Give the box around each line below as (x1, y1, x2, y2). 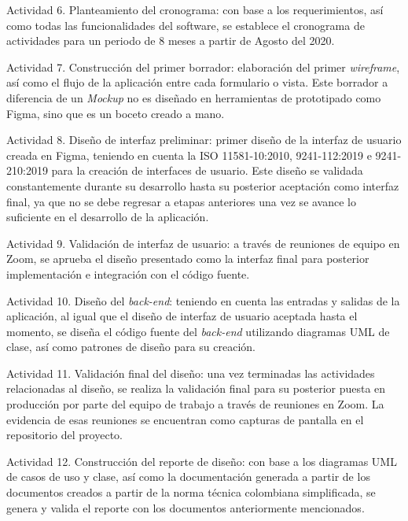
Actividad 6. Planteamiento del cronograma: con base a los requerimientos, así (6, 2, 384, 17)
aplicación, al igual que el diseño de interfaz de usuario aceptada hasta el (6, 308, 358, 324)
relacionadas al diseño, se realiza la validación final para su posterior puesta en (6, 380, 386, 397)
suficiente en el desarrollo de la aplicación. (6, 209, 209, 225)
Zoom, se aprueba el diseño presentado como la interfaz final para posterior (6, 250, 369, 267)
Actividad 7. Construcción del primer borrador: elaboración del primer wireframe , (6, 58, 400, 75)
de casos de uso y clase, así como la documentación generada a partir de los (6, 468, 370, 485)
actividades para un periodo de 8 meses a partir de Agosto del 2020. (6, 32, 335, 49)
